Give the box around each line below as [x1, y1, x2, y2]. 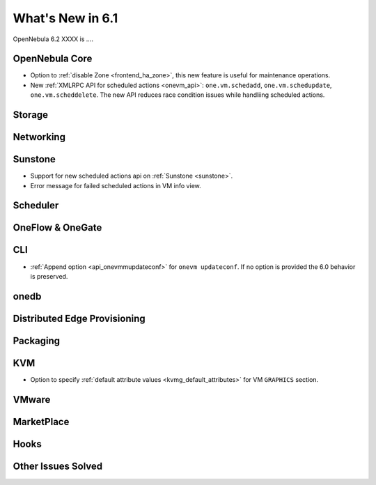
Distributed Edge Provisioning [13, 312, 146, 324]
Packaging [13, 334, 61, 346]
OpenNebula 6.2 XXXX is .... [13, 35, 94, 43]
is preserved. [30, 272, 68, 280]
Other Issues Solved [13, 460, 103, 472]
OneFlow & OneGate [13, 222, 102, 233]
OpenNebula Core [13, 53, 93, 65]
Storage [13, 109, 49, 121]
